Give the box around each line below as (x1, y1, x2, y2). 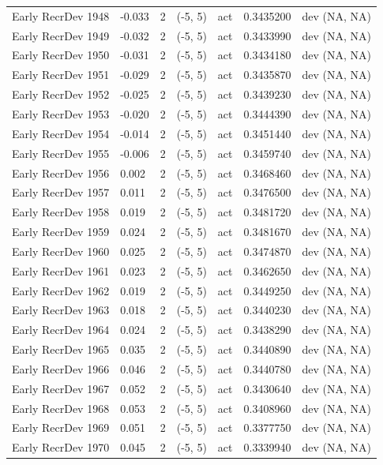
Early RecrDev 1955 (12, 144, 110, 161)
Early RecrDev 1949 (12, 27, 110, 43)
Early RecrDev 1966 (12, 360, 110, 377)
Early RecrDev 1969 (12, 419, 110, 436)
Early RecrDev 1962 (12, 282, 110, 298)
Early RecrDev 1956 (12, 164, 110, 181)
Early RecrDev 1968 (12, 399, 110, 416)
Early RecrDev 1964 (12, 321, 110, 338)
